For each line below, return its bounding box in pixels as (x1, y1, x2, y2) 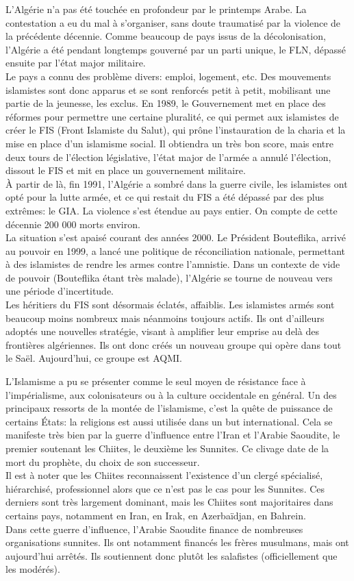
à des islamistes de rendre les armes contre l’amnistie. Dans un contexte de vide (5, 257, 340, 271)
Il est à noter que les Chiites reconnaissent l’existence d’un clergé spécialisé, (5, 468, 323, 482)
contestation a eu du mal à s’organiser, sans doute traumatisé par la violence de (5, 15, 341, 29)
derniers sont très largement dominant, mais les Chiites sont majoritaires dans (5, 495, 333, 509)
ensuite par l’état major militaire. (5, 55, 146, 70)
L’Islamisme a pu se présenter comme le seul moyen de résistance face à (5, 374, 306, 388)
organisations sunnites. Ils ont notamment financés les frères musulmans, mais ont (5, 535, 349, 549)
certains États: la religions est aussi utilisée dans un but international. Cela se (5, 414, 333, 428)
